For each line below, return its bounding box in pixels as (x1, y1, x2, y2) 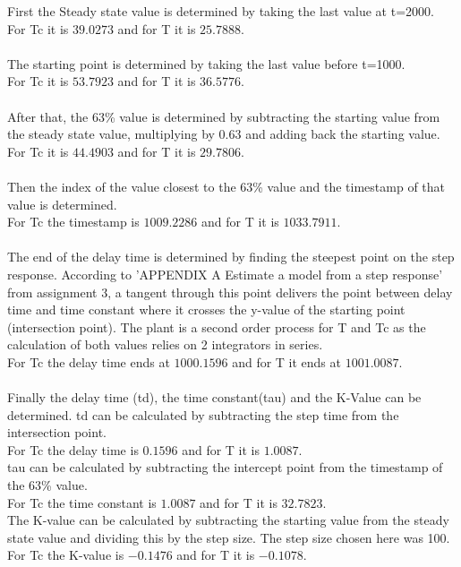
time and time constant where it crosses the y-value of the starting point (7, 300, 406, 319)
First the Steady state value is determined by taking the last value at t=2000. (7, 2, 434, 20)
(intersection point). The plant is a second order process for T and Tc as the (7, 317, 426, 336)
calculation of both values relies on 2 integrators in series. (7, 335, 323, 354)
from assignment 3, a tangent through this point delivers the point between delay (7, 282, 453, 301)
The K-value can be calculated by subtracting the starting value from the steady (7, 511, 449, 529)
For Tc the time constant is (7, 493, 157, 511)
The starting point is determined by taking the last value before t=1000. (7, 54, 406, 73)
